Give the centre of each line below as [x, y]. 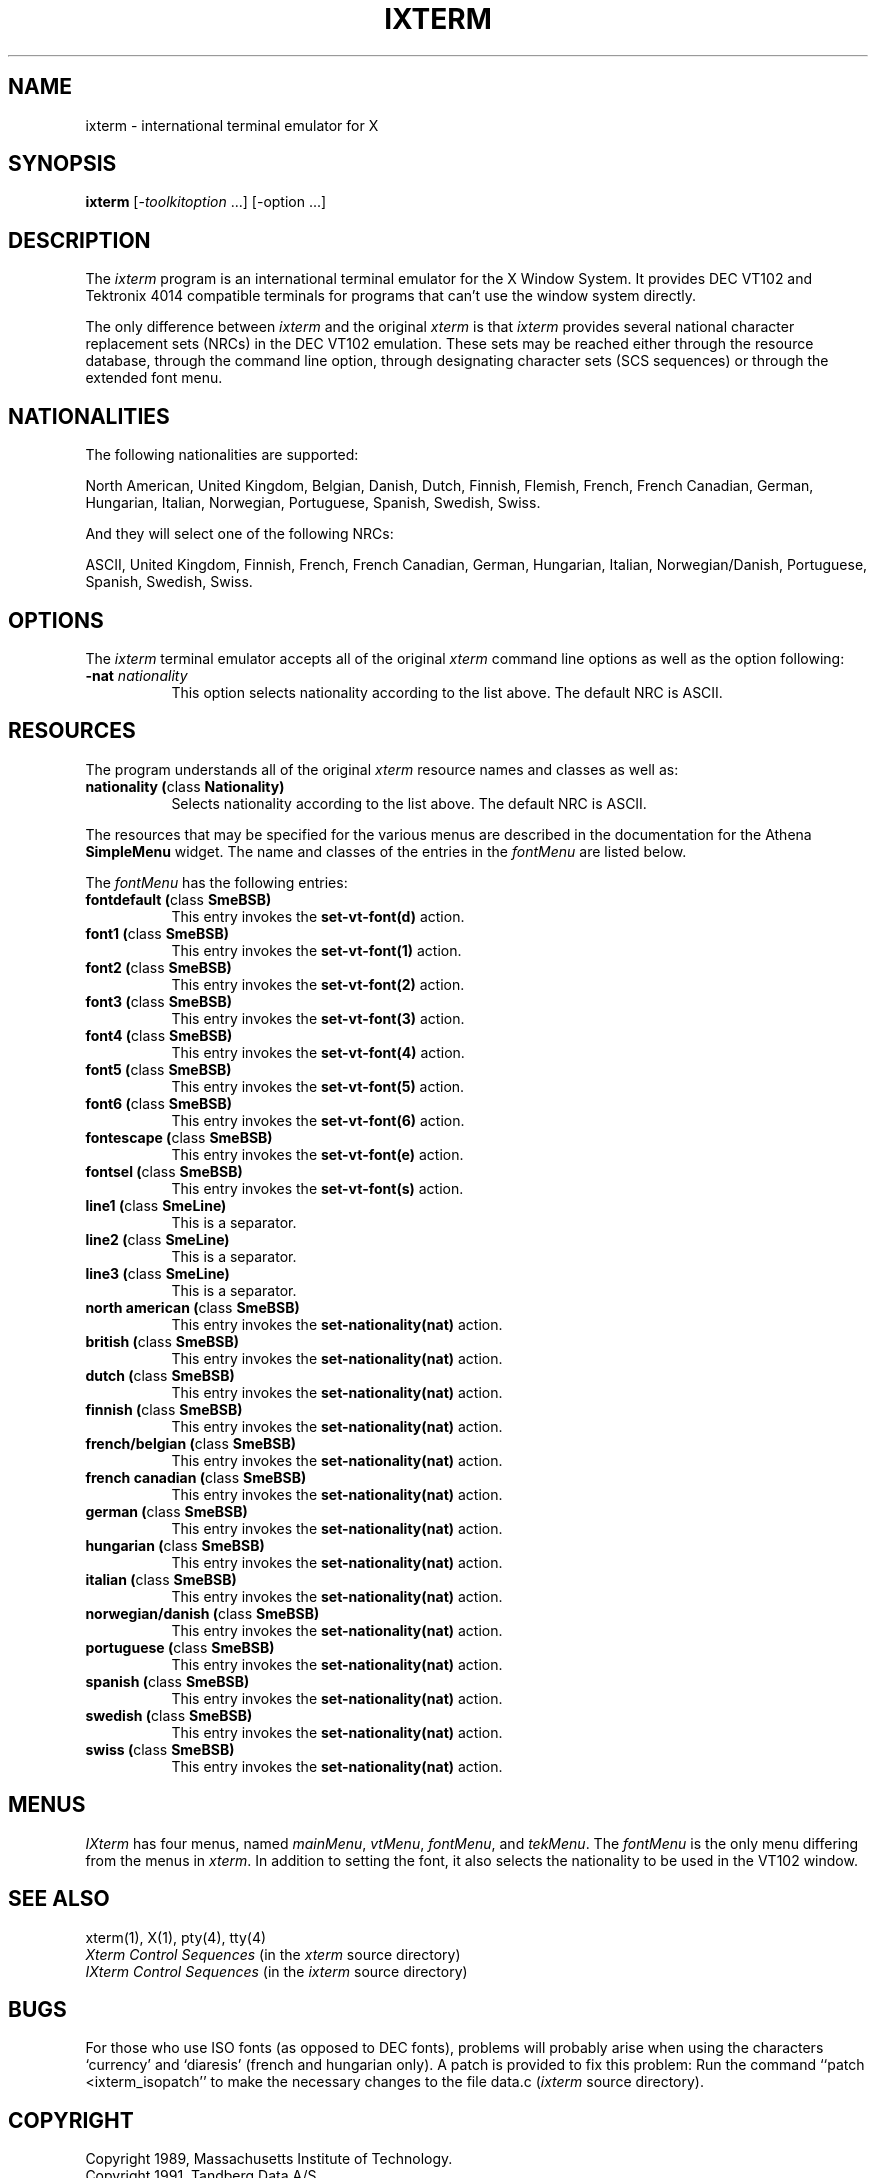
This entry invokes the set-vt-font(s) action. [317, 1188]
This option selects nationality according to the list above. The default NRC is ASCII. [447, 692]
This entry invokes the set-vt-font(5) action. [318, 1086]
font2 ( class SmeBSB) [158, 967]
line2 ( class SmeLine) [157, 1239]
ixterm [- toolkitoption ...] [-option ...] [206, 202]
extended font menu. [154, 378]
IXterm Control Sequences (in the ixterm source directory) [276, 1971]
